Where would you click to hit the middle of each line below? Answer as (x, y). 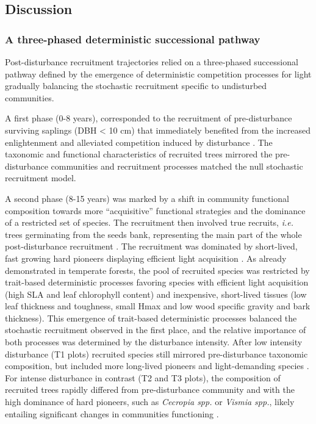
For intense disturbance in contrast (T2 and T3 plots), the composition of (143, 377)
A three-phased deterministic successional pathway (133, 39)
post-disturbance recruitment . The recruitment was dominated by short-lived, (151, 246)
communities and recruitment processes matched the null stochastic (177, 166)
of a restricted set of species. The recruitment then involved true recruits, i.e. (149, 222)
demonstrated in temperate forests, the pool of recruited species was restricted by (157, 270)
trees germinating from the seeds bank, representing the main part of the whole (153, 234)
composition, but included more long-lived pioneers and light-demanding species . (157, 366)
